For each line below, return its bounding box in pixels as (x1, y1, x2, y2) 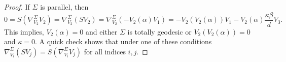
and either (85, 26, 118, 37)
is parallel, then (40, 2, 89, 12)
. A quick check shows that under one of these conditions (34, 36, 212, 47)
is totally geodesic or (127, 26, 192, 37)
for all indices (84, 46, 126, 56)
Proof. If (4, 2, 30, 12)
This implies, (4, 26, 44, 37)
